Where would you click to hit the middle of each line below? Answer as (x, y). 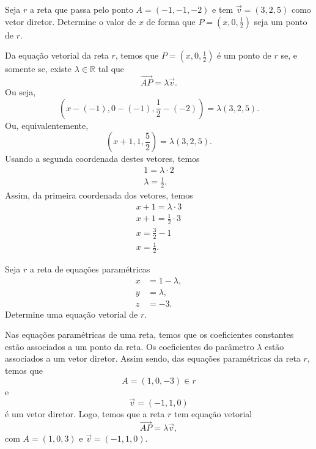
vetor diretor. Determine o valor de (71, 21)
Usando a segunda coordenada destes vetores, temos (102, 159)
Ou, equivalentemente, (47, 125)
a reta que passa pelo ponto (81, 9)
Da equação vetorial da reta (57, 55)
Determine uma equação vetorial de (72, 314)
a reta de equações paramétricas (90, 268)
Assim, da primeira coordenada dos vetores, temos (99, 195)
